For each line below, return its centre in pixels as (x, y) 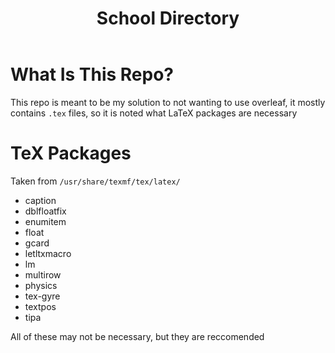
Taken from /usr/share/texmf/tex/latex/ (95, 181)
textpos (40, 306)
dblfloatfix (45, 211)
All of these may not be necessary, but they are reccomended (137, 336)
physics (41, 285)
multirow (43, 274)
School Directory (168, 18)
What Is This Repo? (92, 74)
